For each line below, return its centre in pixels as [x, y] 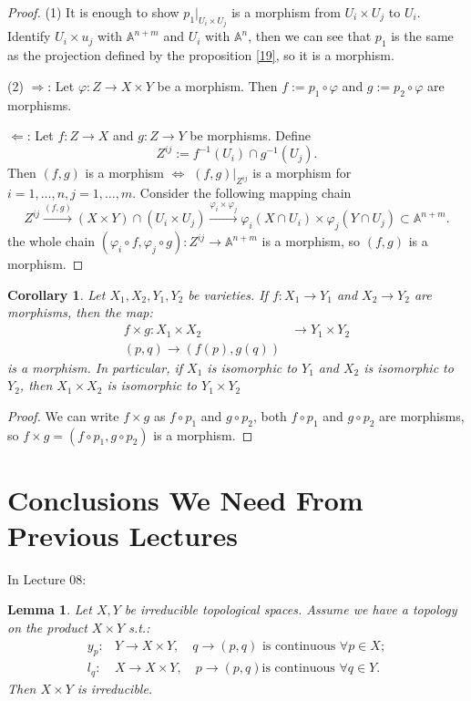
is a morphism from [286, 12]
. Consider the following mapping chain [242, 193]
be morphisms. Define [250, 135]
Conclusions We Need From [185, 499]
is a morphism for [302, 173]
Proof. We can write [63, 415]
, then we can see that [310, 36]
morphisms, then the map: [80, 312]
